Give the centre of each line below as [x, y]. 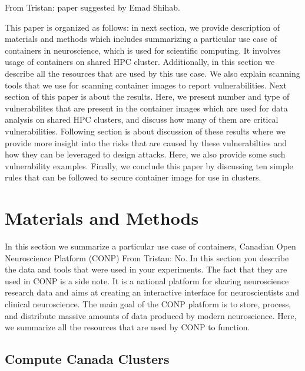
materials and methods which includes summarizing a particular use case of [141, 39]
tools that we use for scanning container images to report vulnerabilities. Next [146, 85]
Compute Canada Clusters [87, 359]
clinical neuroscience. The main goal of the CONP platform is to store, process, [148, 304]
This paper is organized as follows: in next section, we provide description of [142, 27]
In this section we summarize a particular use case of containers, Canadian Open [150, 246]
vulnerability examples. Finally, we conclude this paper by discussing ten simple [149, 165]
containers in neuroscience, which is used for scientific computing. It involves [143, 50]
